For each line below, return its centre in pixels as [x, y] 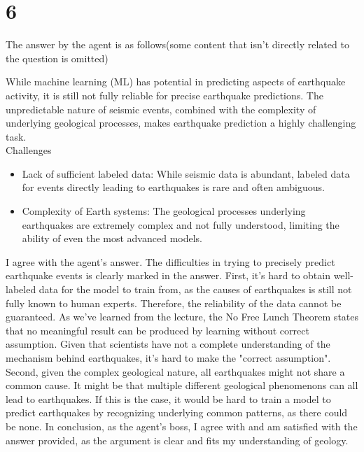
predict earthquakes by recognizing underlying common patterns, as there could [177, 412]
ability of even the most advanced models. [112, 238]
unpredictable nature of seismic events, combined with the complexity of [161, 109]
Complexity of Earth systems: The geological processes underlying [164, 211]
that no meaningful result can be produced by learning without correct [157, 330]
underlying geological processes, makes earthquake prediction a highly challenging [181, 123]
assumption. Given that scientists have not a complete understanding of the [168, 344]
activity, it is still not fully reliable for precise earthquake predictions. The [164, 95]
